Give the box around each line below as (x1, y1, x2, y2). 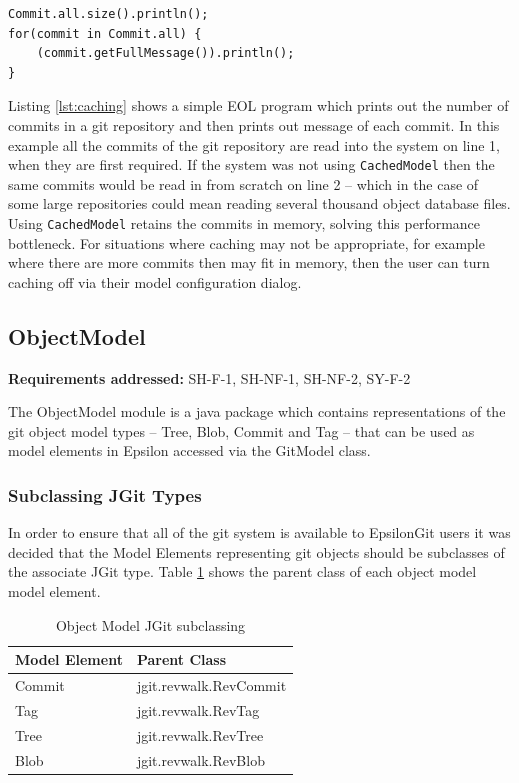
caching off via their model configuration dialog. (8, 271, 302, 292)
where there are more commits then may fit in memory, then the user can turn (8, 252, 490, 273)
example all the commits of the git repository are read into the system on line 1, (8, 134, 500, 155)
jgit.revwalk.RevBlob (136, 749, 265, 770)
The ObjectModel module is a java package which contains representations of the (8, 401, 506, 422)
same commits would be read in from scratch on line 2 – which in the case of (8, 173, 479, 194)
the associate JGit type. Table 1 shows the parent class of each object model (8, 561, 477, 582)
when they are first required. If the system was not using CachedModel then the (8, 154, 495, 175)
